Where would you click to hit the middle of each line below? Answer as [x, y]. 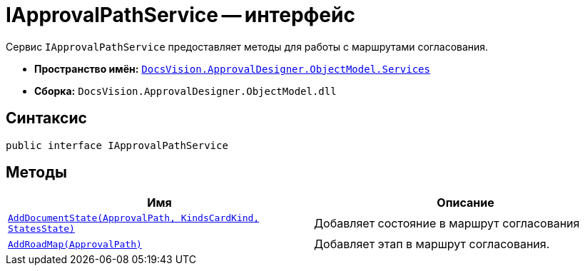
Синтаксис [46, 118]
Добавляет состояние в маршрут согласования [447, 224]
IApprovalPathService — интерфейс [180, 15]
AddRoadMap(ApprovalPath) [75, 244]
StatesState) [41, 229]
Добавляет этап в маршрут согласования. [432, 244]
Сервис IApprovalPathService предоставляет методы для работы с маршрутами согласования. [247, 46]
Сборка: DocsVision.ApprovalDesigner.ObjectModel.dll [185, 91]
